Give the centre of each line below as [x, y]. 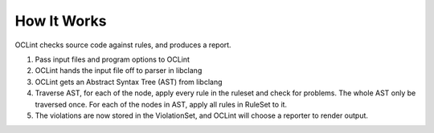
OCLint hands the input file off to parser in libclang [119, 71]
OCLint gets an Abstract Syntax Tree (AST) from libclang [129, 82]
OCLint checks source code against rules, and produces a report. [123, 45]
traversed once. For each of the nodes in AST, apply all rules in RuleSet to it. [161, 104]
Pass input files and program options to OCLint [113, 59]
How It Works [61, 21]
